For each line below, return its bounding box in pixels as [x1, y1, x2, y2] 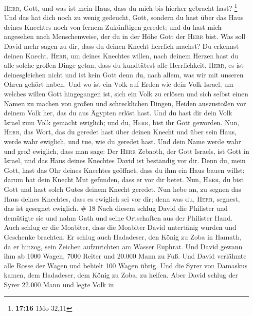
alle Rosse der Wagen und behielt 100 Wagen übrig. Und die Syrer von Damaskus [4, 260, 248, 270]
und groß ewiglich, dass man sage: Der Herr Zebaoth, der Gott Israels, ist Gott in [4, 146, 249, 156]
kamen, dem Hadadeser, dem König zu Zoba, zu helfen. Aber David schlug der [4, 270, 238, 280]
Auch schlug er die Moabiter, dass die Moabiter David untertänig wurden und [4, 222, 236, 232]
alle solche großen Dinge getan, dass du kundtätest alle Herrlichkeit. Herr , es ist [4, 60, 244, 70]
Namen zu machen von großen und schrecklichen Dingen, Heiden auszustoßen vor [4, 98, 246, 108]
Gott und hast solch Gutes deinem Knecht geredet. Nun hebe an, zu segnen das [4, 184, 241, 194]
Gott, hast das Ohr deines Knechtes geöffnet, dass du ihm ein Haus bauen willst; [4, 165, 245, 175]
